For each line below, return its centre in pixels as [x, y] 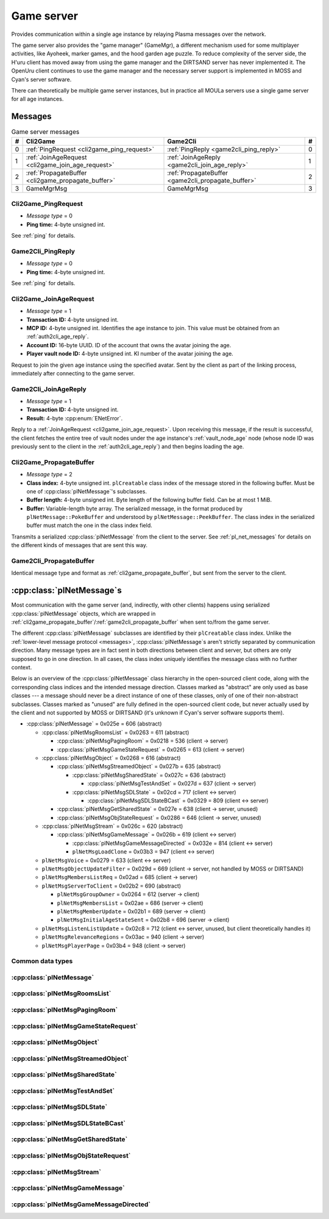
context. [22, 668]
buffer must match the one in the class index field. [89, 525]
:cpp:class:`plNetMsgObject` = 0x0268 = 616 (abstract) [111, 758]
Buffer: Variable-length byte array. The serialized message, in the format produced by [135, 508]
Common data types [42, 961]
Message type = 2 [49, 475]
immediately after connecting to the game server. [73, 373]
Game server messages [45, 132]
